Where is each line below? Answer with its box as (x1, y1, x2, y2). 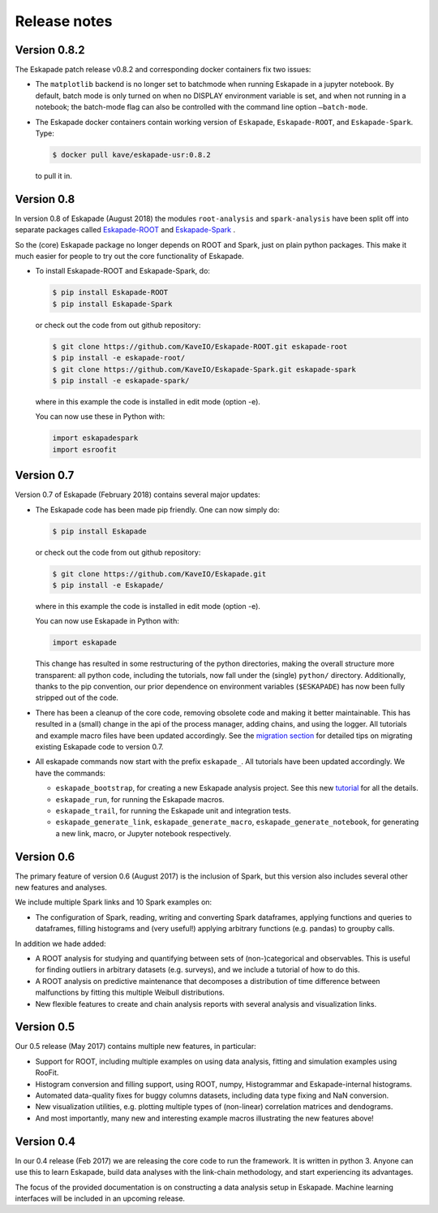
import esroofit (52, 445, 118, 454)
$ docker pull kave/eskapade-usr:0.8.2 (52, 150, 211, 159)
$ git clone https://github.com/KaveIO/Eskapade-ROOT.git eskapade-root (52, 342, 348, 351)
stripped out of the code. (35, 693, 119, 702)
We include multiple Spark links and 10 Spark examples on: (15, 897, 213, 907)
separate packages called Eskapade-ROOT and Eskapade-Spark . (15, 225, 235, 235)
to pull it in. (35, 171, 72, 180)
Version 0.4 (15, 1134, 76, 1148)
